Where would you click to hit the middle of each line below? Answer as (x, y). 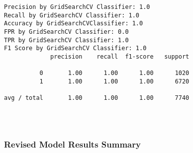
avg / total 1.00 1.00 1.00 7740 (97, 98)
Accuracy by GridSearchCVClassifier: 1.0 (74, 24)
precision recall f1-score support (120, 56)
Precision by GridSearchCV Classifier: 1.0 (77, 7)
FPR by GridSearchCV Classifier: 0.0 (66, 32)
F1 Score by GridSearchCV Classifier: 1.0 (75, 48)
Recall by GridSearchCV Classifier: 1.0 (72, 15)
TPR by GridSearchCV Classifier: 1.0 (66, 40)
